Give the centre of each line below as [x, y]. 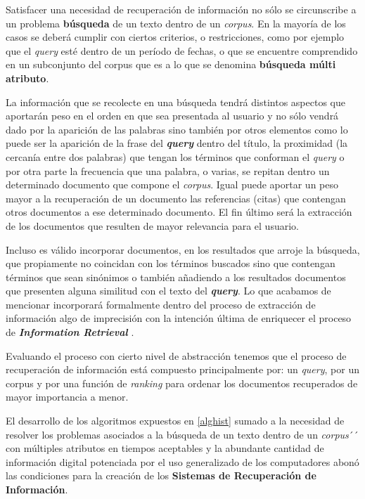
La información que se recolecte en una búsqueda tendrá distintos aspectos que [175, 102]
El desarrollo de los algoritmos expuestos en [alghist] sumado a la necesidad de [175, 421]
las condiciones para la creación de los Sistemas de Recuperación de [161, 475]
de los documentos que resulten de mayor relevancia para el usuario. [152, 225]
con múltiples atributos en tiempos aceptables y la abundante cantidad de [165, 448]
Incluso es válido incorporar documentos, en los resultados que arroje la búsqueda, [183, 249]
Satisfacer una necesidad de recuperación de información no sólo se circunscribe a [181, 9]
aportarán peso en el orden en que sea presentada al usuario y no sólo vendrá [172, 116]
